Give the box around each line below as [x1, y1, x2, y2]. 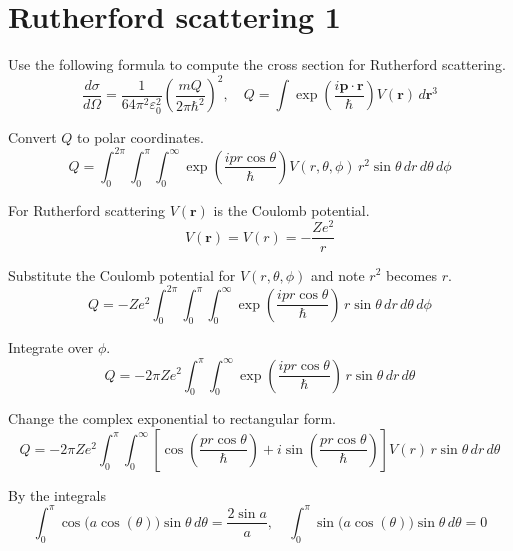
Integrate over [8, 337, 94, 358]
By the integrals [8, 484, 106, 505]
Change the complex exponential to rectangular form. [8, 408, 336, 429]
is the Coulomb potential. [213, 199, 370, 220]
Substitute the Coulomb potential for [8, 264, 236, 285]
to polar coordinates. [77, 126, 205, 147]
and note [310, 264, 365, 285]
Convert [8, 126, 57, 147]
